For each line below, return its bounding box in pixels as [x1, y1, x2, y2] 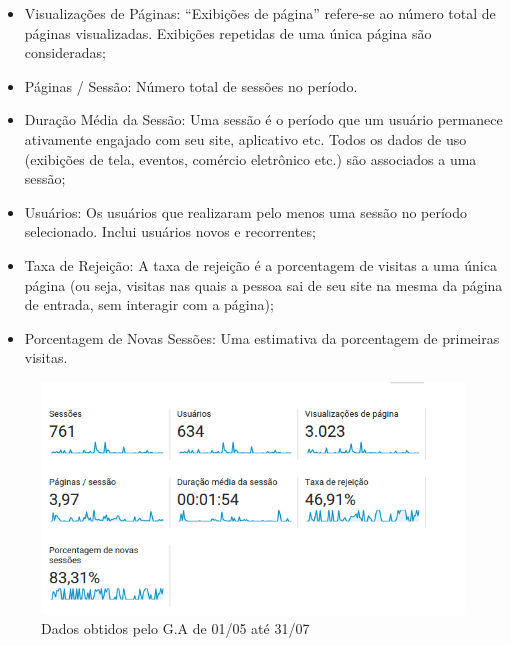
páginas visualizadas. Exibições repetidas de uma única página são [24, 22, 432, 43]
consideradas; [24, 42, 106, 63]
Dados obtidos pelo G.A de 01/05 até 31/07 [41, 617, 310, 638]
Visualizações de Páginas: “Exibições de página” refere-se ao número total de [24, 3, 496, 23]
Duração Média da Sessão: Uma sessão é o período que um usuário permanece [24, 109, 503, 130]
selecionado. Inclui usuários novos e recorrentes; [24, 221, 316, 242]
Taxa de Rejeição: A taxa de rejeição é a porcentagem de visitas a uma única [24, 254, 497, 275]
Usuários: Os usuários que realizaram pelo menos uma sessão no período [24, 201, 468, 222]
